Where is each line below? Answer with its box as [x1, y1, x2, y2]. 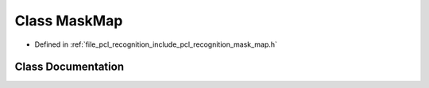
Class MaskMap [14, 12, 123, 29]
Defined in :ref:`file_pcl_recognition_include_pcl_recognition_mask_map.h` [34, 40, 278, 49]
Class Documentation [14, 60, 125, 74]
